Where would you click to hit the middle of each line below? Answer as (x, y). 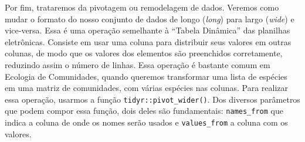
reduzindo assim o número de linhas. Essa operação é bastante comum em (138, 64)
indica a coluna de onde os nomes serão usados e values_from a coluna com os (146, 122)
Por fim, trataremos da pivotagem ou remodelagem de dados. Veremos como (142, 7)
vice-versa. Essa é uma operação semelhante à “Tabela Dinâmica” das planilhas (148, 30)
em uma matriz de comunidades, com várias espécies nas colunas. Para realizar (146, 88)
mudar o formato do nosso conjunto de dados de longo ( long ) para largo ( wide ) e (150, 18)
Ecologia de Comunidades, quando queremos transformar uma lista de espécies (146, 76)
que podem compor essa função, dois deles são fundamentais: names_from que (144, 111)
